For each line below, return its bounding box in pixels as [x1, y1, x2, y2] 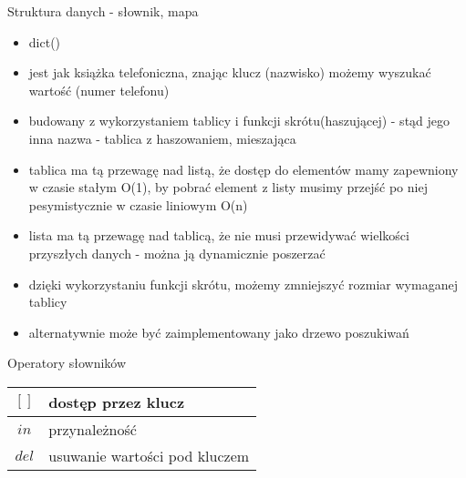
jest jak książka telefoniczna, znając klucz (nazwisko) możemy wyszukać [28, 63, 431, 82]
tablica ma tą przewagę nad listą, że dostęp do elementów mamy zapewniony [28, 159, 459, 178]
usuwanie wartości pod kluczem [48, 444, 250, 466]
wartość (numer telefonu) [28, 80, 170, 99]
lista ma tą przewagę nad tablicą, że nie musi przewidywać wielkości [28, 226, 409, 245]
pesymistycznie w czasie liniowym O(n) [28, 195, 248, 214]
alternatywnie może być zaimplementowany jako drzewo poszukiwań [28, 322, 409, 341]
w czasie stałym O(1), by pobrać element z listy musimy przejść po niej [28, 178, 428, 197]
